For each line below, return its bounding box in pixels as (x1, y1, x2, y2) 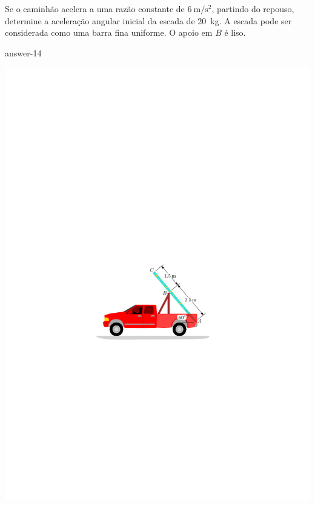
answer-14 (5, 46, 42, 59)
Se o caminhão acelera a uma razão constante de (5, 2, 185, 15)
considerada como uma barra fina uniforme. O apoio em (5, 26, 213, 39)
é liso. (224, 26, 246, 39)
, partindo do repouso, (211, 2, 294, 15)
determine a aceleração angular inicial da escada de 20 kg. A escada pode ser (5, 14, 292, 27)
